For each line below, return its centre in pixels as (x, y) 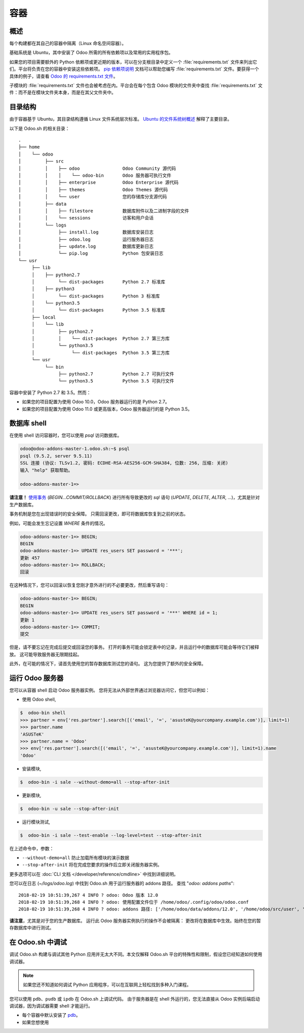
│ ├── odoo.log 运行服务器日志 (86, 239)
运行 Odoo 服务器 (36, 678)
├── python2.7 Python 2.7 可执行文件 (116, 374)
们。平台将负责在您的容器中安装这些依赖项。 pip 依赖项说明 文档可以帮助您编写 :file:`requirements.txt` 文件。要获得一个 (134, 69)
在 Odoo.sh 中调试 (38, 942)
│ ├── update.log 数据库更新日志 (86, 246)
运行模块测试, (36, 822)
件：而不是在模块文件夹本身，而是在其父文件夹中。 (63, 92)
